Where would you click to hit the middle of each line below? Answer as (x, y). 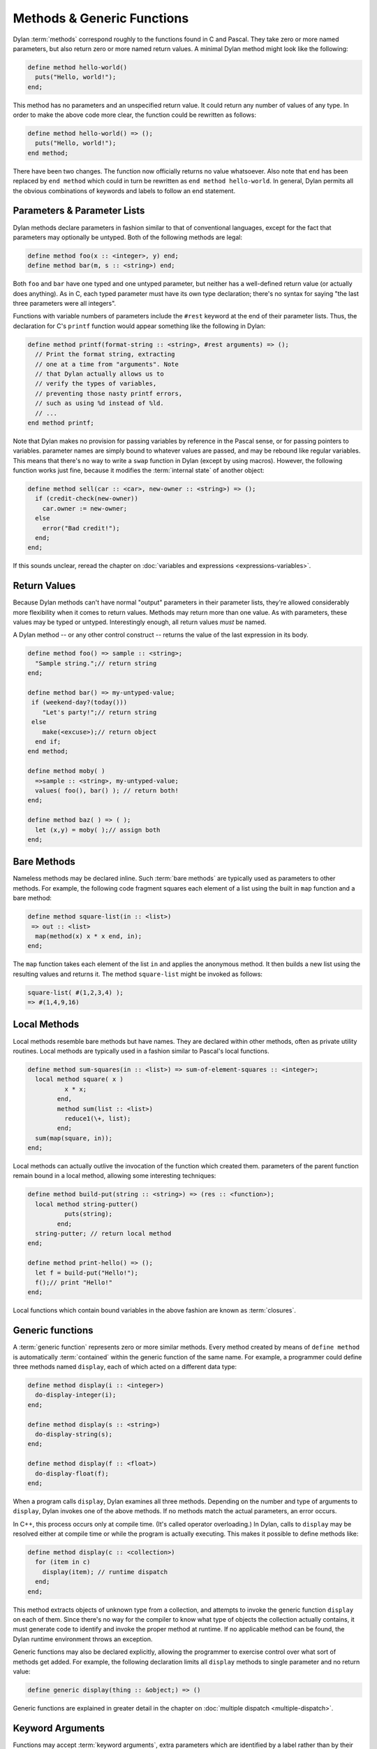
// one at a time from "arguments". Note (107, 364)
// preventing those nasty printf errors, (109, 393)
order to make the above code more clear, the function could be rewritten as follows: (134, 115)
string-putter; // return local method (103, 1234)
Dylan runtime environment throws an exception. (83, 1639)
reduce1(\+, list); (97, 1118)
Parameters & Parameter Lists (79, 211)
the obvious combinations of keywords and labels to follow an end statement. (124, 191)
